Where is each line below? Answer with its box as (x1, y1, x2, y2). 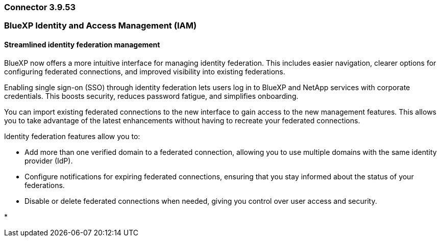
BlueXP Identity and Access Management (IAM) (4, 20, 197, 31)
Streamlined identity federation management (4, 40, 160, 49)
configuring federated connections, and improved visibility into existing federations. (4, 67, 285, 76)
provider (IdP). (24, 156, 73, 165)
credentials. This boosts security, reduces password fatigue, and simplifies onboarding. (4, 91, 299, 100)
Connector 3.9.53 (4, 2, 76, 12)
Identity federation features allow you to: (4, 131, 140, 141)
